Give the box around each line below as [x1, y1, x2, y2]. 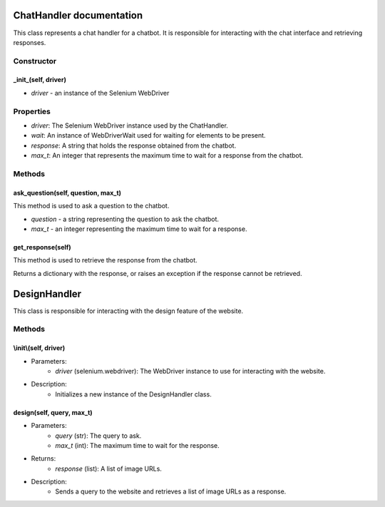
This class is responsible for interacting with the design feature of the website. [13, 307, 244, 315]
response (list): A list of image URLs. [55, 464, 162, 473]
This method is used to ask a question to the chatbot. [13, 202, 170, 210]
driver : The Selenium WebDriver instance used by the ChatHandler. [31, 121, 228, 130]
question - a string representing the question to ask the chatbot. [31, 215, 220, 223]
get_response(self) [13, 242, 71, 251]
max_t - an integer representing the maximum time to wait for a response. [31, 225, 247, 233]
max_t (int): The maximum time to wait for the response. [55, 441, 220, 449]
